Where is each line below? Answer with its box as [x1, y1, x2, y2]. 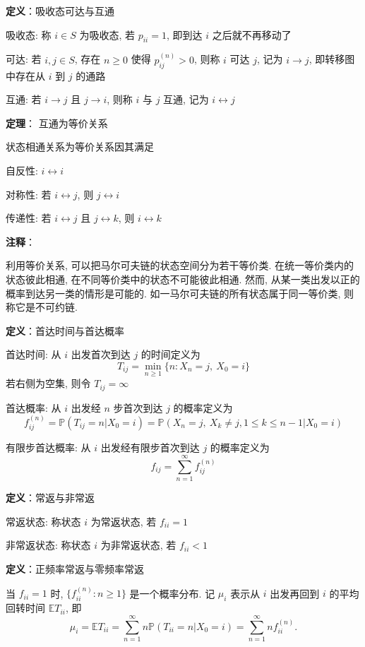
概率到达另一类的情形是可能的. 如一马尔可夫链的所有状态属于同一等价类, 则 [6, 285, 354, 300]
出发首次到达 [71, 347, 131, 362]
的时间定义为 [140, 347, 201, 362]
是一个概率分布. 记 [129, 586, 215, 600]
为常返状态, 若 [90, 514, 157, 528]
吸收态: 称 [6, 27, 52, 42]
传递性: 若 [6, 210, 52, 225]
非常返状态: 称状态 [6, 538, 91, 552]
